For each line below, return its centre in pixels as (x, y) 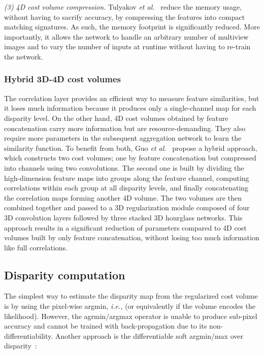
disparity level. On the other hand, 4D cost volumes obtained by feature (116, 118)
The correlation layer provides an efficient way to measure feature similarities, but (132, 98)
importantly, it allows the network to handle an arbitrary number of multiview (126, 36)
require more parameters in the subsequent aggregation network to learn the (123, 138)
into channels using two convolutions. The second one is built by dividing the (124, 167)
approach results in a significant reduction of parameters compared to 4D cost (125, 227)
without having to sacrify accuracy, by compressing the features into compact (125, 17)
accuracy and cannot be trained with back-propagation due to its (106, 326)
